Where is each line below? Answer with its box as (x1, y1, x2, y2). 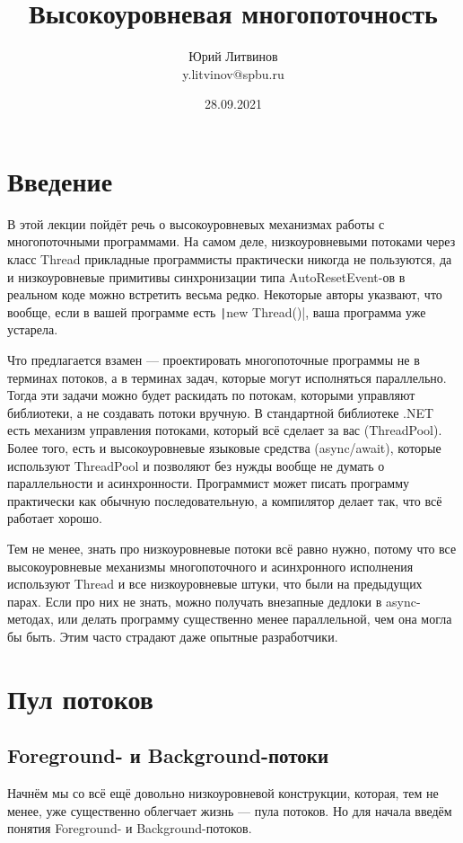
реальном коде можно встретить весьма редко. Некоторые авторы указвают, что (7, 285, 442, 304)
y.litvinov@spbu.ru (182, 64, 284, 83)
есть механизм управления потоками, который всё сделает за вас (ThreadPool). (7, 421, 442, 439)
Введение (7, 162, 113, 199)
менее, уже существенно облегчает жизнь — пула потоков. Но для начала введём (7, 801, 452, 820)
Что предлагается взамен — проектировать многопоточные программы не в (7, 351, 420, 369)
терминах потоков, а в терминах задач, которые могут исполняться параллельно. (7, 368, 447, 386)
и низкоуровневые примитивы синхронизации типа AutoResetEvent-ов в (7, 267, 406, 286)
